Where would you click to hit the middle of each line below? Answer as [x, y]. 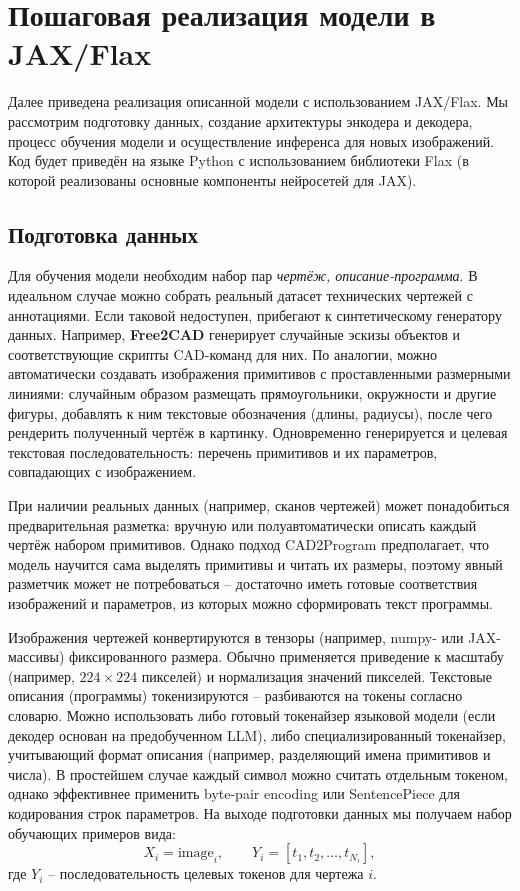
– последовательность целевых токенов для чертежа [206, 873]
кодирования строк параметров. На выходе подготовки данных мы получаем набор [260, 812]
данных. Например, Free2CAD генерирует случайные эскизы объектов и [234, 334]
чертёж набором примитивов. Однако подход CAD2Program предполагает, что [249, 544]
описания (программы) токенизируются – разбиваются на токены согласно [235, 695]
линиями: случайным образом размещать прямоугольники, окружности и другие [252, 393]
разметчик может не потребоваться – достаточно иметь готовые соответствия [243, 583]
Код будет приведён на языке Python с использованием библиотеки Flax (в [238, 160]
